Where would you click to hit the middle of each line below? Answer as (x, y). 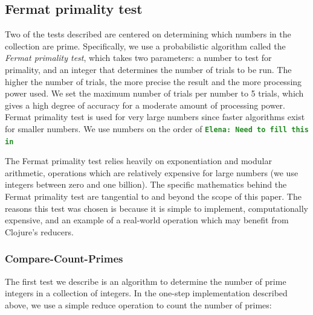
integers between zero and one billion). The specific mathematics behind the (146, 184)
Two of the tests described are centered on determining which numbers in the (148, 34)
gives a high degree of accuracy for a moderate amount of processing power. (145, 105)
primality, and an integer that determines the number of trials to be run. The (148, 69)
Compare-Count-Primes (64, 259)
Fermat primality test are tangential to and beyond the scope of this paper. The (153, 196)
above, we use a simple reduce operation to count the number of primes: (138, 304)
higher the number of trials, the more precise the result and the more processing (153, 81)
